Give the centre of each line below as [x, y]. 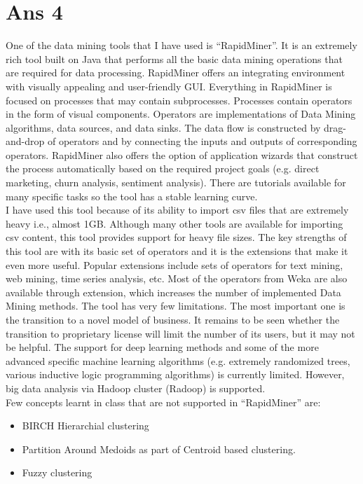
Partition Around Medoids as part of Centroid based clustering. [159, 449]
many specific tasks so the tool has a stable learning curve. [132, 196]
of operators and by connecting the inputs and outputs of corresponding [202, 141]
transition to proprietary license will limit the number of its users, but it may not [180, 333]
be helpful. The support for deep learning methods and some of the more [162, 347]
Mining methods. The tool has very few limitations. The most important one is [176, 306]
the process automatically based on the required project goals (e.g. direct [163, 168]
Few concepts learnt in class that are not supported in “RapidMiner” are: [163, 402]
